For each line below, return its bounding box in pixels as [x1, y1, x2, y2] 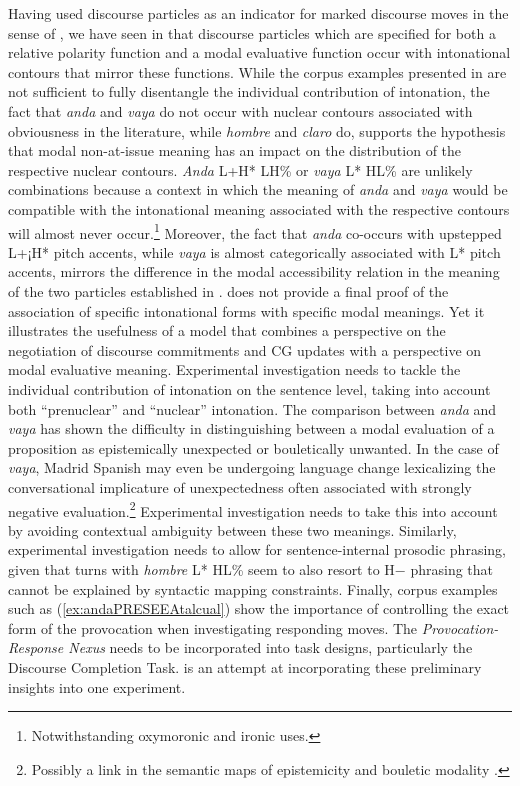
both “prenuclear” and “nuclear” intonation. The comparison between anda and [8, 398, 497, 419]
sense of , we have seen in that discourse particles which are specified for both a [8, 22, 496, 43]
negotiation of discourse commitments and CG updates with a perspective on [8, 339, 482, 360]
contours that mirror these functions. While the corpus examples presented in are [8, 61, 507, 82]
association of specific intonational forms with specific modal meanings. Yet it [8, 300, 485, 321]
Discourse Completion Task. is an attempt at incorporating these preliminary [8, 656, 482, 677]
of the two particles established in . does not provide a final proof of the [8, 280, 449, 301]
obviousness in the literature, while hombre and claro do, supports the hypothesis [8, 120, 506, 141]
